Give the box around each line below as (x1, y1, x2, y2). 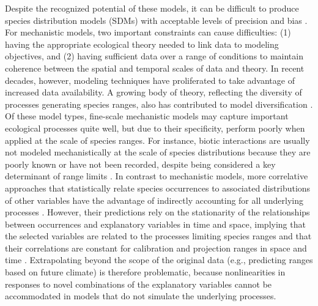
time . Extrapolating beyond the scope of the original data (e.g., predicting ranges (5, 253, 313, 266)
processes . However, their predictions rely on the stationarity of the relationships (5, 206, 310, 218)
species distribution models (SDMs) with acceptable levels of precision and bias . (5, 13, 308, 26)
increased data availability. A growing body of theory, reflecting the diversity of (5, 86, 302, 99)
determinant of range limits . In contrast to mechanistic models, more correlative (5, 170, 308, 182)
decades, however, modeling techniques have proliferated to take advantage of (5, 73, 295, 86)
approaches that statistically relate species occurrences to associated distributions (5, 181, 311, 194)
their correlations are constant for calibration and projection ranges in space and (5, 241, 307, 254)
